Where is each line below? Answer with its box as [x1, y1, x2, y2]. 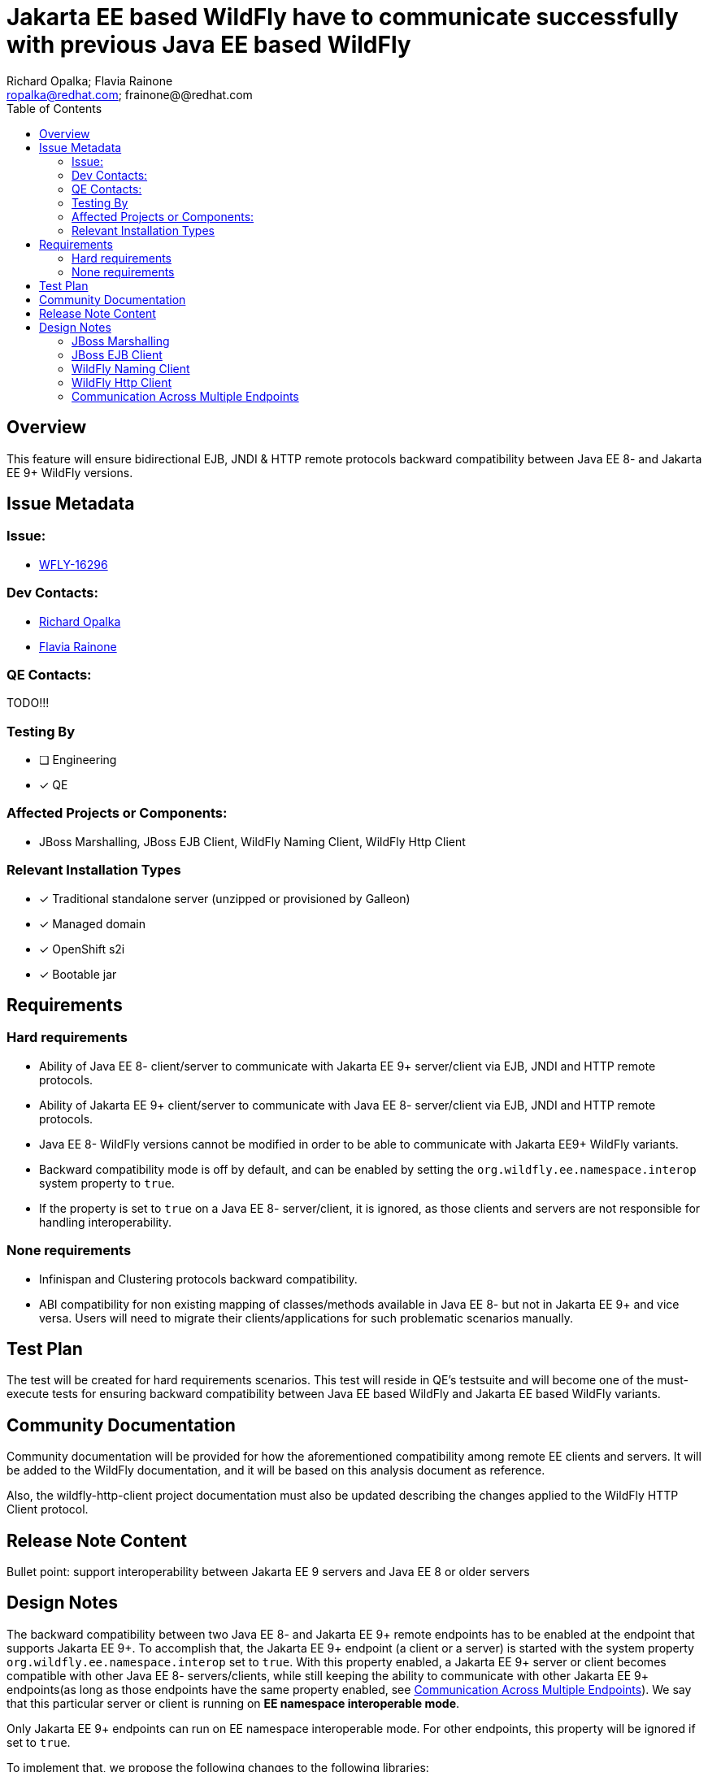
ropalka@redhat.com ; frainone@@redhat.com [7, 87, 253, 102]
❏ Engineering [39, 753, 117, 767]
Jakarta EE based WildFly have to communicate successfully [7, 3, 679, 31]
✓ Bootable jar [39, 966, 117, 981]
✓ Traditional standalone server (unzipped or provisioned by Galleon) [39, 891, 410, 906]
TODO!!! [7, 696, 50, 710]
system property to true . [39, 1175, 175, 1190]
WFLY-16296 [39, 557, 108, 571]
